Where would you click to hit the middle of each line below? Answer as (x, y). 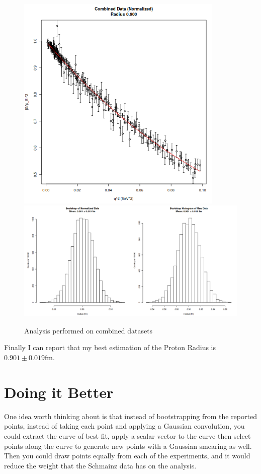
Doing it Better (59, 392)
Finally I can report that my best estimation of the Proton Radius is (110, 347)
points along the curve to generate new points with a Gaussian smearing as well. (128, 446)
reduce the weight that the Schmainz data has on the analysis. (100, 465)
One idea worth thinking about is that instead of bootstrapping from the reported (130, 416)
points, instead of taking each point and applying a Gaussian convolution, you (124, 426)
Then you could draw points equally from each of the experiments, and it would (127, 456)
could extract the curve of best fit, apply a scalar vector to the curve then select (127, 435)
